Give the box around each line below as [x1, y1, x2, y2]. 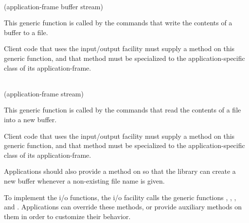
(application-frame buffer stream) [4, 1, 103, 11]
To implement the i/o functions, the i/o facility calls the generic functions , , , [4, 192, 236, 202]
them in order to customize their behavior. [4, 211, 131, 221]
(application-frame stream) [4, 88, 84, 98]
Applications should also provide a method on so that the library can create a [4, 166, 236, 176]
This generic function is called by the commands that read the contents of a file [4, 105, 241, 115]
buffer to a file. [4, 27, 48, 37]
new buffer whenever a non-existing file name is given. [4, 175, 165, 186]
